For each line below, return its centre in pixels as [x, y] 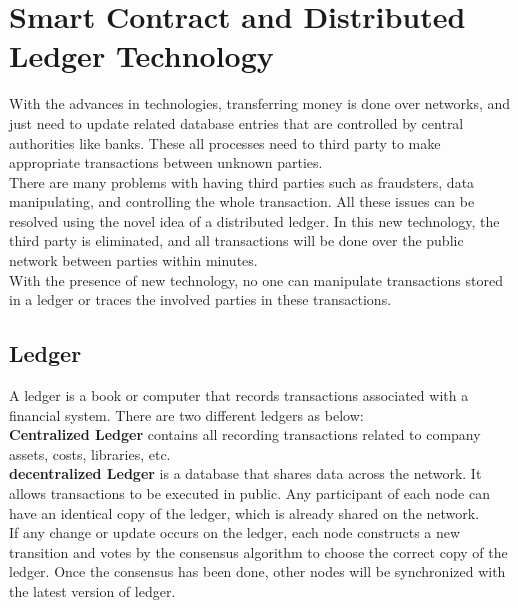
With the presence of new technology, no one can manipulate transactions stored [256, 279]
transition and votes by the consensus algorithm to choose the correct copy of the [258, 551]
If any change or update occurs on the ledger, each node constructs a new [235, 532]
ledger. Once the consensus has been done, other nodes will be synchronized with [257, 571]
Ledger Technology [141, 55]
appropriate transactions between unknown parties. [166, 162]
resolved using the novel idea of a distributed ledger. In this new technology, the [254, 220]
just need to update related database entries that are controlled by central [236, 122]
